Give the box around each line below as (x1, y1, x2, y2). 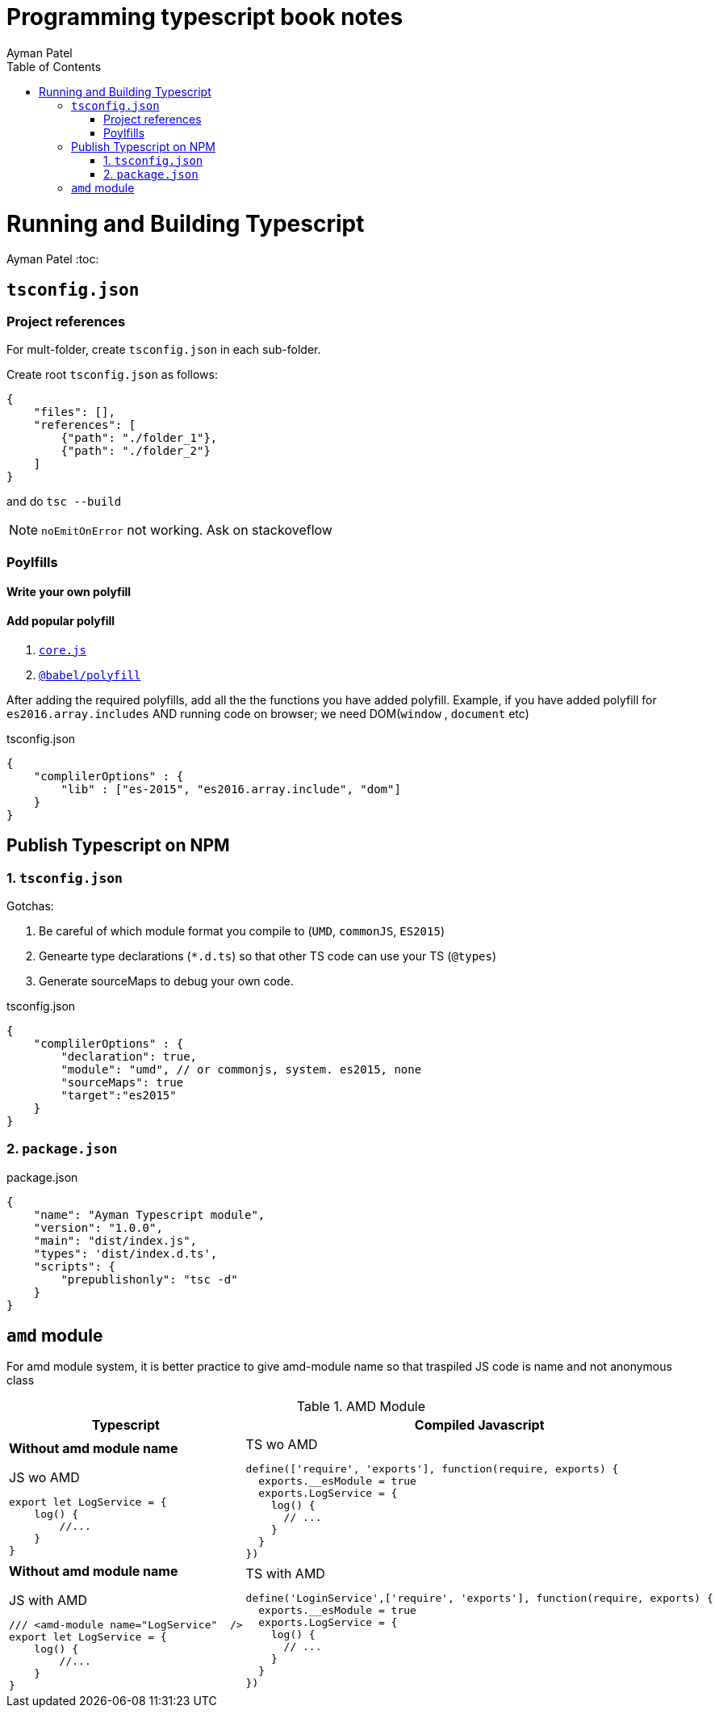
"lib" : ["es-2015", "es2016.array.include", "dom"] (61, 782, 401, 796)
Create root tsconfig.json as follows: (6, 368, 218, 382)
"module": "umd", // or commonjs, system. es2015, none (61, 1062, 422, 1076)
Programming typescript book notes (6, 3, 403, 31)
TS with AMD (245, 1565, 325, 1582)
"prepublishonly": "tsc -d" (61, 1272, 238, 1286)
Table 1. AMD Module (296, 1398, 426, 1415)
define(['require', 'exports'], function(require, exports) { (245, 1463, 619, 1476)
